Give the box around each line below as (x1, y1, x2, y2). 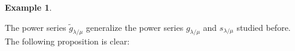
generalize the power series (86, 21, 184, 33)
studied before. (236, 21, 291, 33)
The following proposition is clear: (5, 35, 130, 47)
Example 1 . (5, 1, 52, 13)
